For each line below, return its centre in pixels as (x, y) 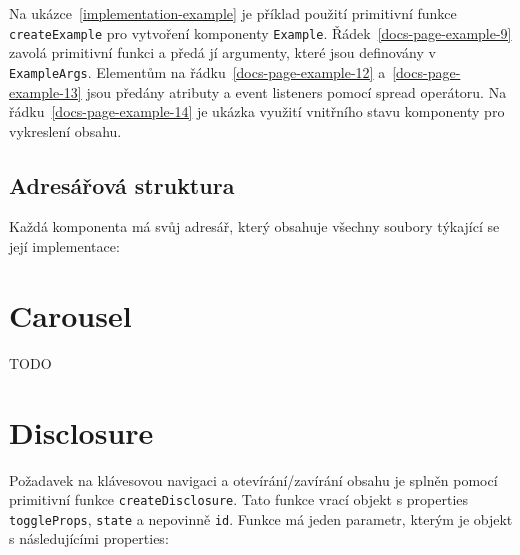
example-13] (45, 91)
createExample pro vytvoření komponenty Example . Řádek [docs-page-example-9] (260, 32)
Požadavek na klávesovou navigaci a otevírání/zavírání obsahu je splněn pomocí (253, 479)
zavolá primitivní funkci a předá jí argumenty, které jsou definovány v (222, 52)
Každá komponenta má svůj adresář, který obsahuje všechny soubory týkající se (254, 226)
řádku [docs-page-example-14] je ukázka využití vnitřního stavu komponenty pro (257, 111)
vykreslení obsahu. (65, 130)
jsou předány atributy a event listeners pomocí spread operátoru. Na (296, 91)
